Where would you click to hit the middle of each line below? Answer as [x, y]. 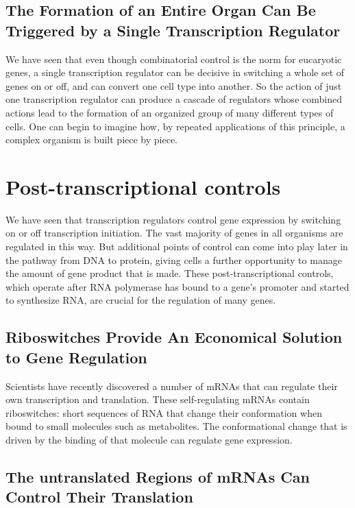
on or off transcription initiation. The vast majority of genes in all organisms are [174, 233]
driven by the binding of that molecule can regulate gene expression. [149, 439]
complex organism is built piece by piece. [92, 140]
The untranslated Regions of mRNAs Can [158, 476]
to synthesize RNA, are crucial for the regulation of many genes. [141, 300]
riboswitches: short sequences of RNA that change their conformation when [164, 412]
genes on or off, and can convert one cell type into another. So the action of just [174, 85]
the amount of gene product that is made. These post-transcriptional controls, [170, 273]
